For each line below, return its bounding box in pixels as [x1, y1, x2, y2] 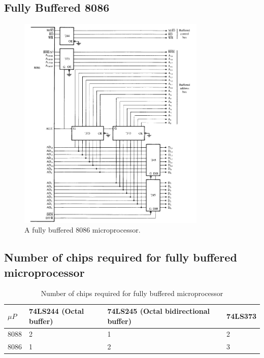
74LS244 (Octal [29, 306, 84, 316]
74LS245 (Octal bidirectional [107, 306, 210, 316]
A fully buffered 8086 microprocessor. [24, 224, 141, 235]
